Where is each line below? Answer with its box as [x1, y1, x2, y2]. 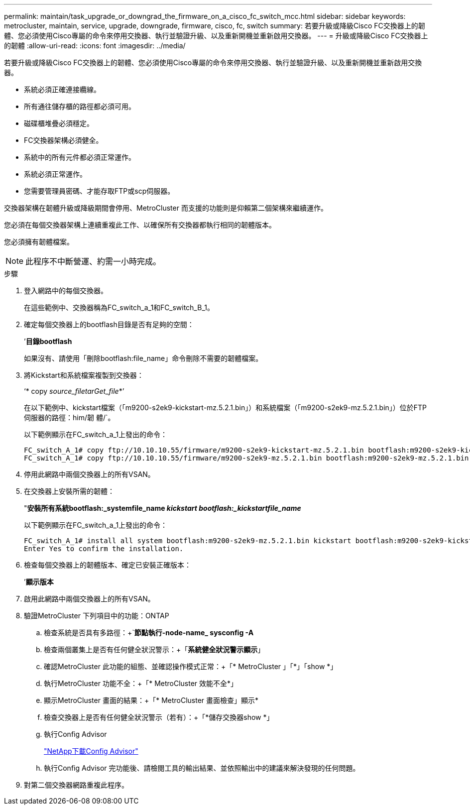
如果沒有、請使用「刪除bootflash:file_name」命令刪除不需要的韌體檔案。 [24, 354, 263, 362]
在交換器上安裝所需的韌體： [24, 487, 115, 495]
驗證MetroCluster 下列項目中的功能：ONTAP [24, 611, 169, 620]
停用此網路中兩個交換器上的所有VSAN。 [24, 470, 155, 478]
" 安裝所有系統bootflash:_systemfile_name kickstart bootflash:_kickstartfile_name [24, 504, 301, 512]
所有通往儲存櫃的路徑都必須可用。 [24, 102, 135, 111]
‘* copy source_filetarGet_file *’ [24, 387, 124, 395]
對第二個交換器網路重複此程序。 [24, 781, 128, 789]
